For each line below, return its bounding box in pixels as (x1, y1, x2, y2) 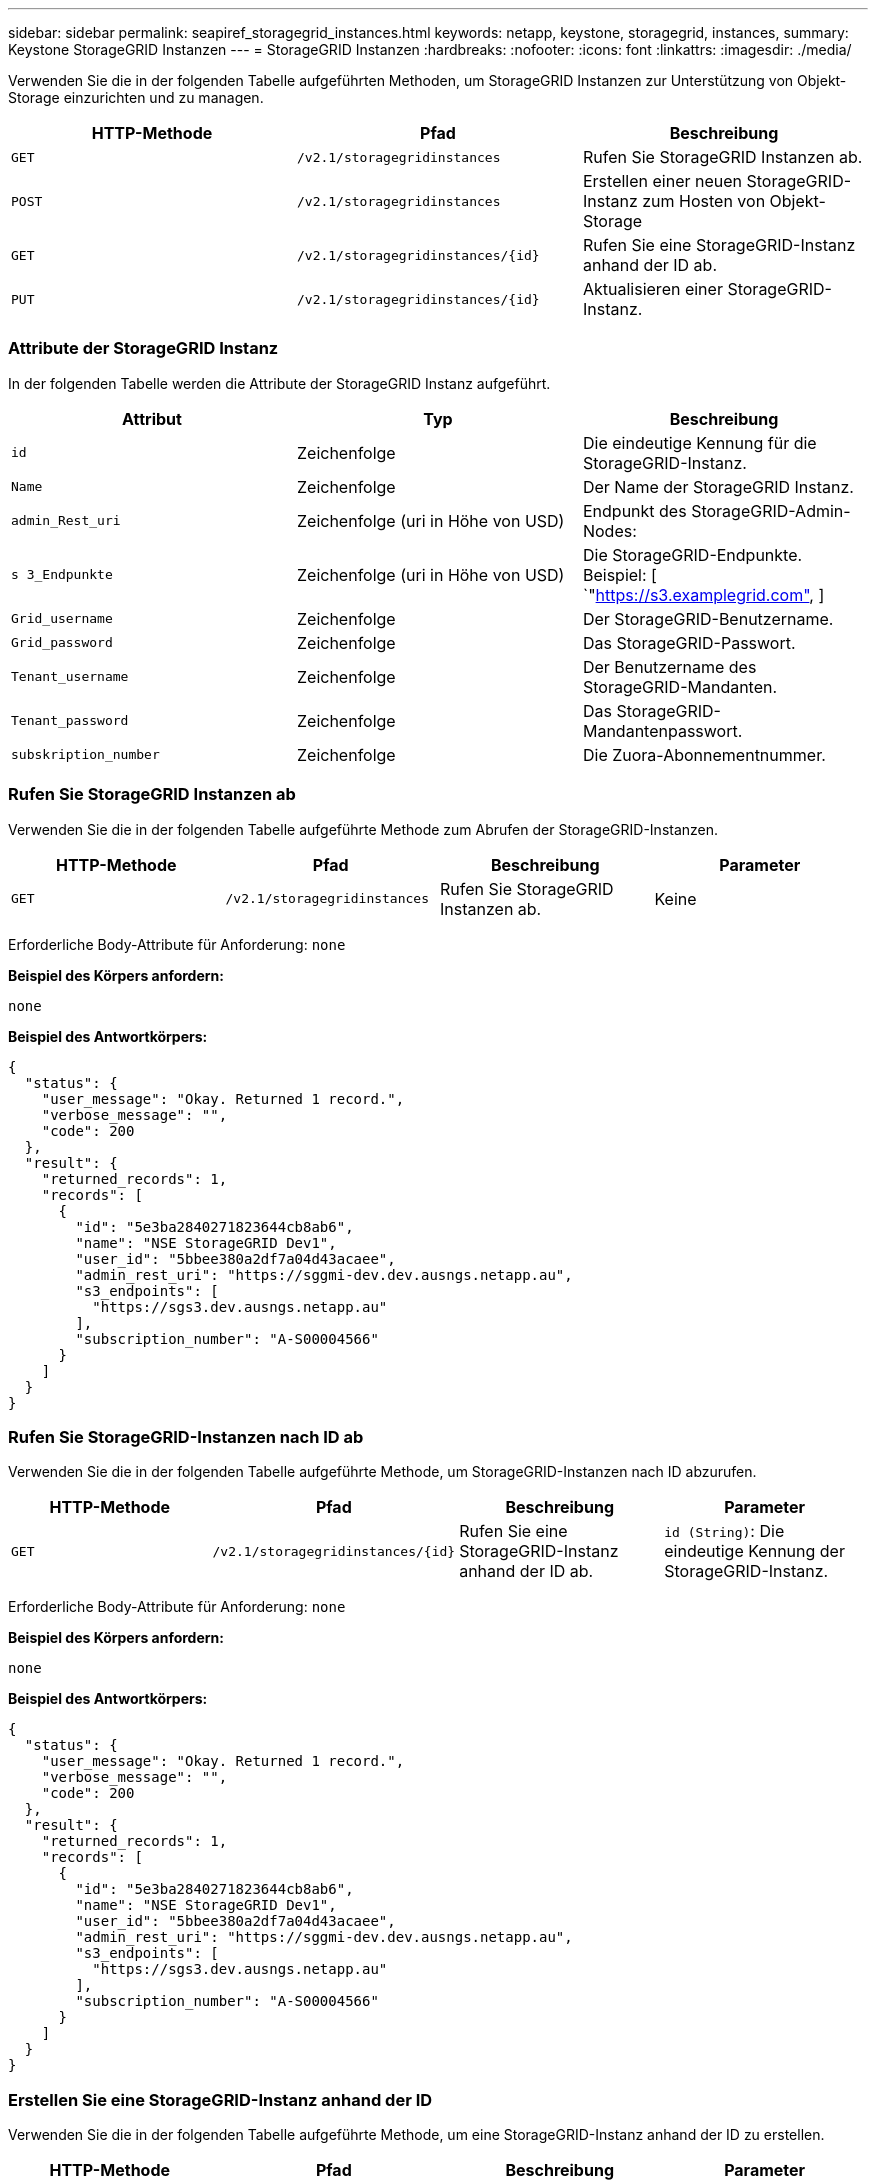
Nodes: (582, 520, 637, 541)
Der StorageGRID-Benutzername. (582, 608, 834, 629)
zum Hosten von (642, 191, 766, 211)
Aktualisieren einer (582, 279, 723, 299)
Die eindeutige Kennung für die (582, 432, 817, 453)
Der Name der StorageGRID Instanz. (582, 476, 854, 497)
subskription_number (11, 747, 160, 763)
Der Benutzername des (582, 656, 757, 677)
